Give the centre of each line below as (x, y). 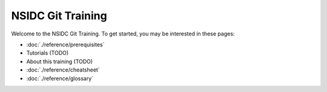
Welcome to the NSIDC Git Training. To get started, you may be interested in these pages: (123, 34)
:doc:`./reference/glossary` (60, 78)
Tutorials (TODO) (48, 53)
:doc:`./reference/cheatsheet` (63, 70)
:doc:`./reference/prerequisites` (65, 44)
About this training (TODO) (60, 61)
